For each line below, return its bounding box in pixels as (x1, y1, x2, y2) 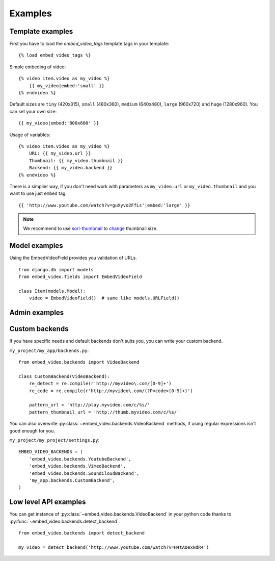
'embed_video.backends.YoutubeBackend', (29, 456, 132, 462)
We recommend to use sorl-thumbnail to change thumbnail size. (23, 225, 158, 232)
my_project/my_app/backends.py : (9, 347, 89, 353)
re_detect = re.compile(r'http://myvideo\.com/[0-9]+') (29, 380, 172, 387)
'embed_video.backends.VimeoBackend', (29, 463, 126, 469)
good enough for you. (9, 427, 56, 433)
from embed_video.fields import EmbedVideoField (18, 274, 142, 280)
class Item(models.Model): (18, 288, 86, 294)
